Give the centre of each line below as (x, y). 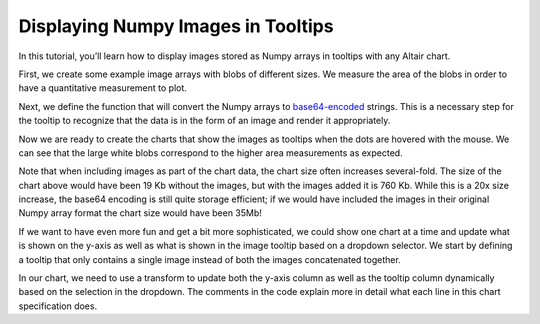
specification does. (58, 306)
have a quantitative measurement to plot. (102, 88)
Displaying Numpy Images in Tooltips (176, 26)
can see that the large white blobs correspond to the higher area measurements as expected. (211, 152)
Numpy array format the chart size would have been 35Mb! (140, 213)
